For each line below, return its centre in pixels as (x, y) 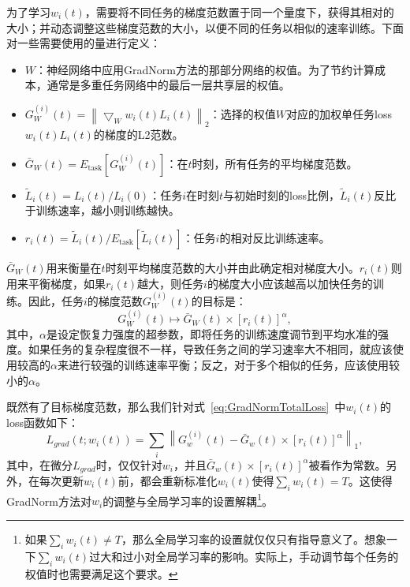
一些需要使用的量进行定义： (89, 43)
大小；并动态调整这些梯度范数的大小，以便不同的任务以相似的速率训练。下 (199, 27)
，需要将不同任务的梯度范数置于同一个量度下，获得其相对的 (239, 12)
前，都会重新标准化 (168, 481)
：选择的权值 (242, 113)
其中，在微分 (39, 464)
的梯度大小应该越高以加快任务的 (290, 283)
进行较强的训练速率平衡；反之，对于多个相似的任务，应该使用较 (234, 364)
